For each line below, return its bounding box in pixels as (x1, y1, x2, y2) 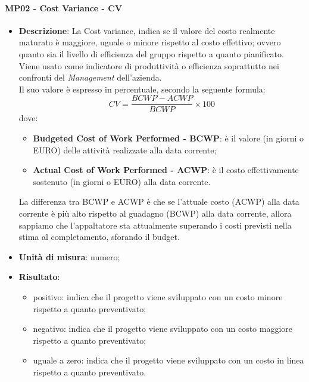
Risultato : (18, 270, 60, 283)
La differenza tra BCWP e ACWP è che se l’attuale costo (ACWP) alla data (18, 195, 299, 208)
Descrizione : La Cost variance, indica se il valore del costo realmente (18, 24, 275, 36)
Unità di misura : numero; (18, 250, 120, 263)
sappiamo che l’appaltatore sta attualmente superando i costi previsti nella (18, 218, 292, 231)
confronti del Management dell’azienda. (18, 71, 162, 84)
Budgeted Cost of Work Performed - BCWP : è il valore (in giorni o (33, 132, 304, 144)
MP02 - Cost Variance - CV (5, 1, 123, 14)
